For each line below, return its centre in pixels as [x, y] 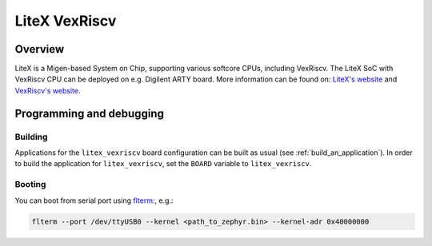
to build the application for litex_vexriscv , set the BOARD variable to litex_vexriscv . [163, 164]
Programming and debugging [89, 113]
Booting [30, 184]
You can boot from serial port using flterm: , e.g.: [94, 200]
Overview [40, 49]
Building [31, 137]
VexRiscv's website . [48, 90]
